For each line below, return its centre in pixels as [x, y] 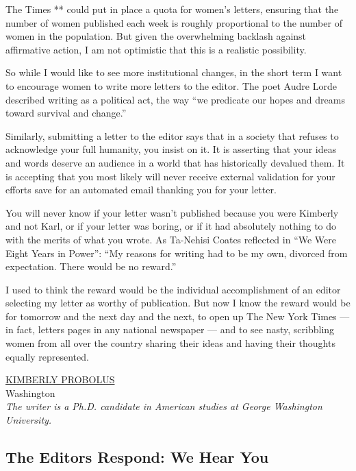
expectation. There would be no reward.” [91, 266]
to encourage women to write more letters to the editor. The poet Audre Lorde [171, 85]
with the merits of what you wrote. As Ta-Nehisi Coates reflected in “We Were [171, 239]
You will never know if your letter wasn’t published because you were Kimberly [172, 212]
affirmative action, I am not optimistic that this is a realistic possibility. [156, 49]
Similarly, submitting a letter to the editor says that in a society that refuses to [172, 135]
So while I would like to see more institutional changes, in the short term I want [174, 72]
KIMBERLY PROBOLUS [60, 379]
